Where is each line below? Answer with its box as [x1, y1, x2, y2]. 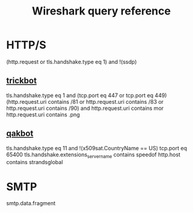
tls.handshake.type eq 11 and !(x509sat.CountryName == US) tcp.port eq [6, 144, 187, 151]
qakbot [6, 129, 34, 139]
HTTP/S [6, 38, 46, 52]
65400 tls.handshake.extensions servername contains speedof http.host [6, 151, 181, 159]
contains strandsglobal [6, 159, 63, 166]
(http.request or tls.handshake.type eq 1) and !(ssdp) [6, 58, 137, 65]
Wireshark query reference [32, 4, 171, 18]
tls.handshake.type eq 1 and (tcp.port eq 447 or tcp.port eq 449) [6, 92, 167, 99]
